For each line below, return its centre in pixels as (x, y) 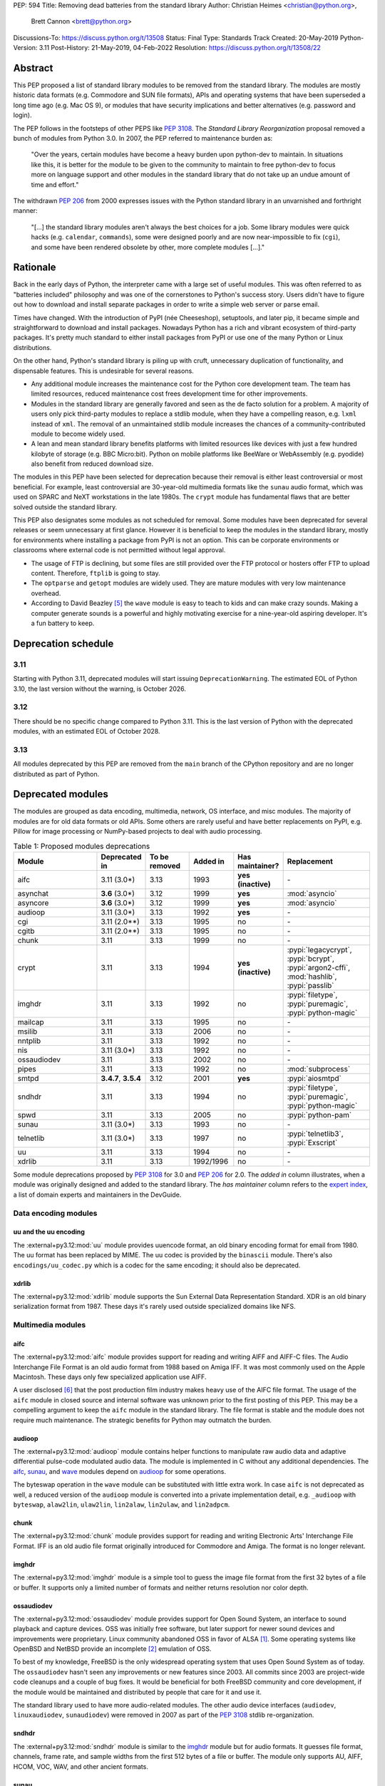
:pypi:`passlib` (310, 986)
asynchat (33, 894)
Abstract (33, 68)
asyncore (33, 903)
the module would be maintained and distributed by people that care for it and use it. (137, 1692)
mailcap (31, 1022)
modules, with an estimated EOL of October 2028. (87, 732)
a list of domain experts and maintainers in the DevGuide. (97, 1194)
